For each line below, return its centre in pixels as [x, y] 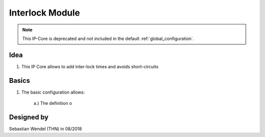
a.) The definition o [53, 103]
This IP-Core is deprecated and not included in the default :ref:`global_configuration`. [108, 39]
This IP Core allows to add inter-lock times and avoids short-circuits [90, 66]
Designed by [29, 117]
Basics [20, 80]
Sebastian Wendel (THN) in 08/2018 [45, 129]
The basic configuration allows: [53, 92]
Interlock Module [45, 13]
